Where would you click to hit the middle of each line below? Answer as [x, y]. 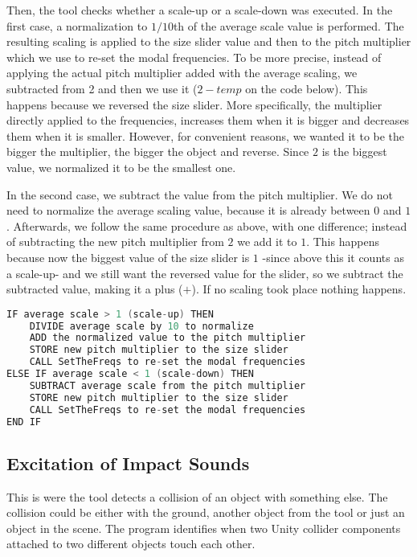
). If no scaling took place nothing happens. [299, 289]
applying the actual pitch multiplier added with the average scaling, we [182, 73]
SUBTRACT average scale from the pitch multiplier [168, 385]
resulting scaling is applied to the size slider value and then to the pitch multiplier [209, 41]
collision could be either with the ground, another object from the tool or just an [206, 512]
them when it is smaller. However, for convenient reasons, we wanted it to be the [206, 135]
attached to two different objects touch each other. [131, 544]
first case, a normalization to [77, 25]
